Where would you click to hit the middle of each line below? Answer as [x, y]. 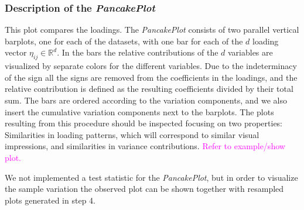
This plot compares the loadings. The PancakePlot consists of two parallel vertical [152, 30]
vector [16, 52]
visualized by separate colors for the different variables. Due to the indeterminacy [151, 66]
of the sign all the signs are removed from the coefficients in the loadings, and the [151, 77]
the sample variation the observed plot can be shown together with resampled [144, 189]
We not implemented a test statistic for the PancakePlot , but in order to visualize [151, 177]
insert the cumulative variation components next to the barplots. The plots [139, 111]
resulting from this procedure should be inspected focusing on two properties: [144, 123]
